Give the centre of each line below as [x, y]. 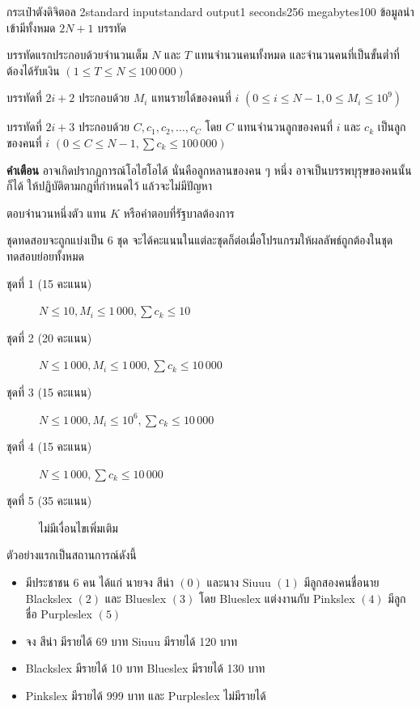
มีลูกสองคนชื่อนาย [342, 582]
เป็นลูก [392, 127]
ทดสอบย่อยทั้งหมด [45, 255]
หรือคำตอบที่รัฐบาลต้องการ [179, 212]
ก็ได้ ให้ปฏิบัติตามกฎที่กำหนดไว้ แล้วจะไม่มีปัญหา [109, 186]
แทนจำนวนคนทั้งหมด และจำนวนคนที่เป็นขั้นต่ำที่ [297, 55]
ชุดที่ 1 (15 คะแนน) [49, 283]
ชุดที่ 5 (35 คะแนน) [49, 501]
